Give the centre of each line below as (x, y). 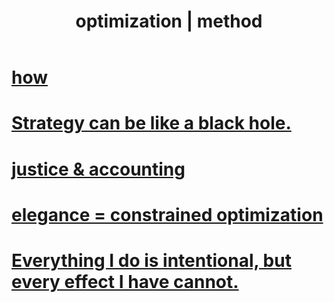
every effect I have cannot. (125, 281)
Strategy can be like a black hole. (151, 123)
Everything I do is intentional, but (151, 260)
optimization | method (169, 21)
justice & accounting (98, 169)
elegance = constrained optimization (167, 214)
